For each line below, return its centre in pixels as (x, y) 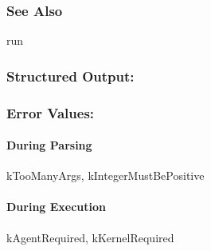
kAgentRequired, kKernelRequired (90, 237)
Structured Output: (70, 76)
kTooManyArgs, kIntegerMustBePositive (105, 175)
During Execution (57, 207)
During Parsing (49, 145)
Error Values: (51, 112)
